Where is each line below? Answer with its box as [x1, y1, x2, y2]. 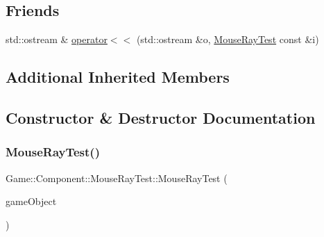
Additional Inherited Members [6, 66, 230, 88]
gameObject [6, 194, 57, 209]
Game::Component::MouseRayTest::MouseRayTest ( [6, 170, 228, 185]
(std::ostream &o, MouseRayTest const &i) [136, 32, 319, 47]
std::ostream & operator [6, 32, 108, 47]
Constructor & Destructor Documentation [6, 106, 316, 128]
